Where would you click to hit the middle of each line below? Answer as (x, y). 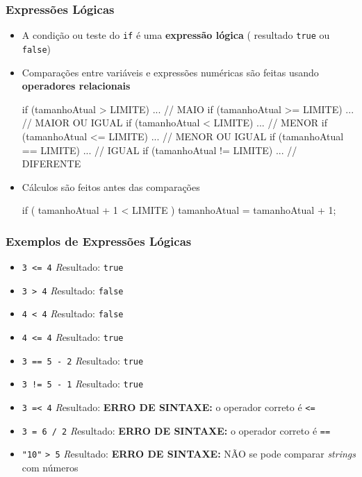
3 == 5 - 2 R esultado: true (83, 360)
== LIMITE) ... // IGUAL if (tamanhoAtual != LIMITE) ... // (159, 150)
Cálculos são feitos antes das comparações (111, 186)
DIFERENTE (51, 164)
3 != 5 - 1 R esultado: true (83, 384)
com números (50, 467)
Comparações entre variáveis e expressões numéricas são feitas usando (170, 72)
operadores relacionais (76, 86)
